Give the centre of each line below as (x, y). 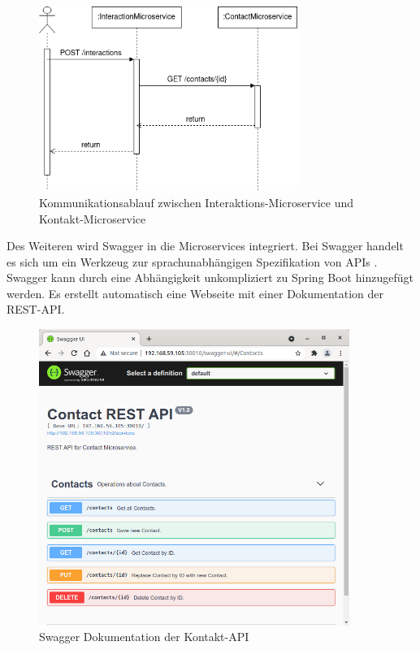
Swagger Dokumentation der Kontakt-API (144, 637)
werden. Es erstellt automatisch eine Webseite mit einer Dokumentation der (195, 293)
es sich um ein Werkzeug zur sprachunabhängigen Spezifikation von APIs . (192, 261)
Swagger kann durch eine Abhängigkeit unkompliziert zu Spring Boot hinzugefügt (210, 277)
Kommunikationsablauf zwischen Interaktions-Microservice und (197, 202)
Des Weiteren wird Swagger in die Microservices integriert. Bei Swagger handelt (205, 246)
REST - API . (36, 309)
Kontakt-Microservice (93, 218)
